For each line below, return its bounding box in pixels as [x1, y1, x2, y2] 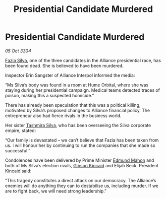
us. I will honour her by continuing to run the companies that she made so [5, 142, 156, 148]
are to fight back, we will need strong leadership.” [5, 188, 107, 194]
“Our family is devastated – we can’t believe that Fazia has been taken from [5, 137, 159, 143]
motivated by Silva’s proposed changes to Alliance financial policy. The [5, 107, 150, 113]
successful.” [5, 147, 31, 153]
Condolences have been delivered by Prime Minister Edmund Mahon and [5, 157, 155, 163]
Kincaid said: [5, 168, 32, 174]
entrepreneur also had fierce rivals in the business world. [5, 113, 121, 119]
